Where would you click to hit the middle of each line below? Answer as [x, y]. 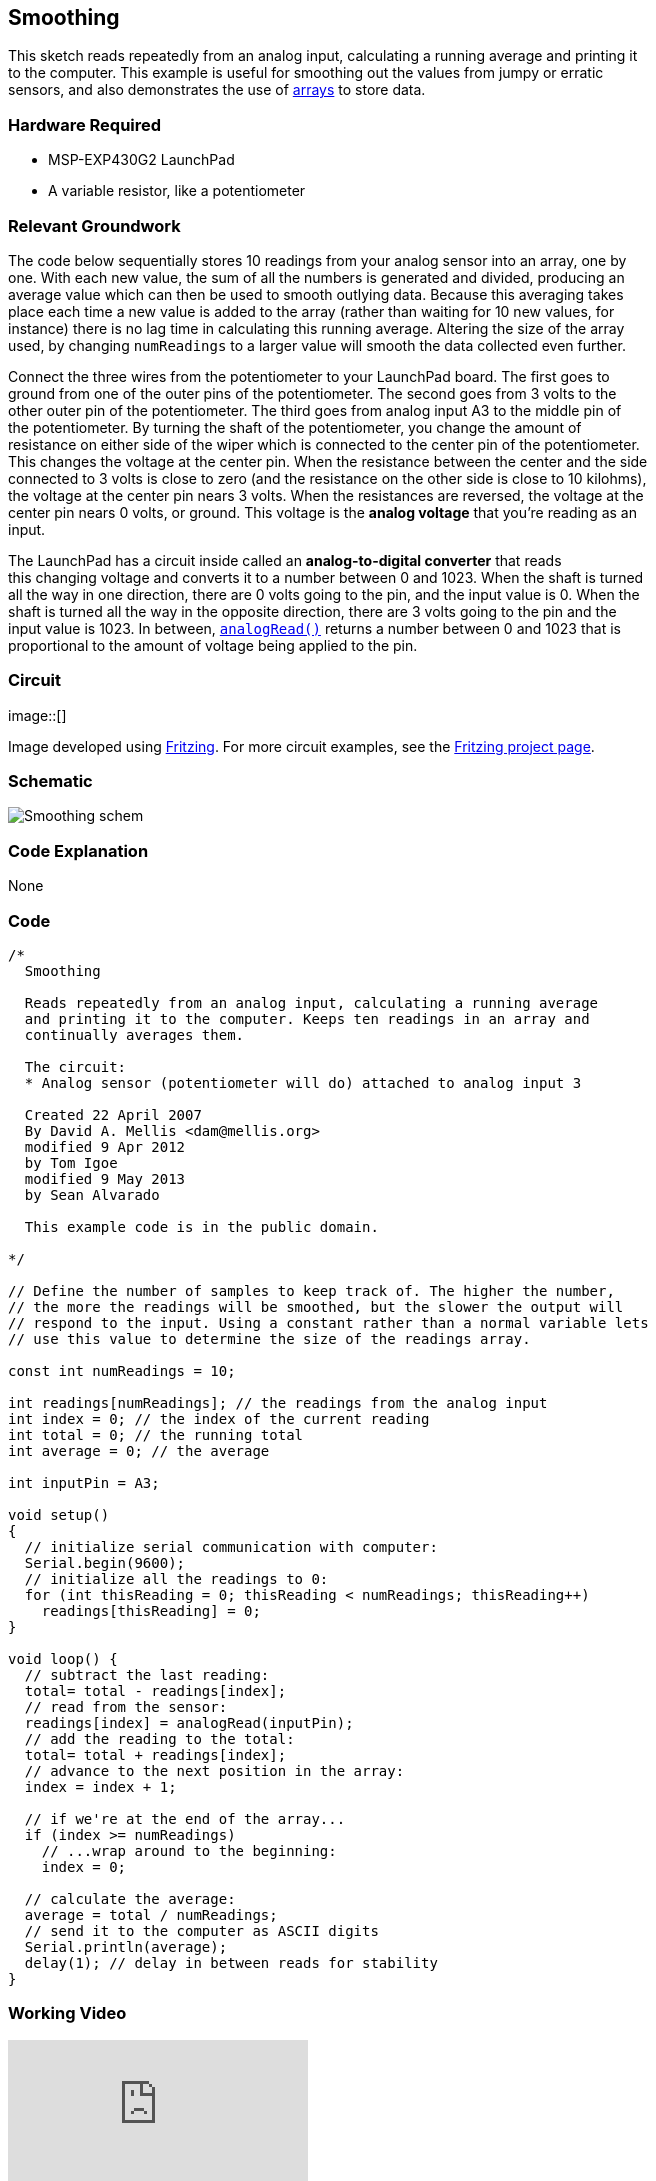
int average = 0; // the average [139, 1450]
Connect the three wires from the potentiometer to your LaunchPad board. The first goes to [309, 376]
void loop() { [63, 1658]
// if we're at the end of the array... [185, 1818]
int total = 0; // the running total [156, 1434]
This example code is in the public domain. [201, 1226]
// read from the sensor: [126, 1706]
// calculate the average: [130, 1898]
